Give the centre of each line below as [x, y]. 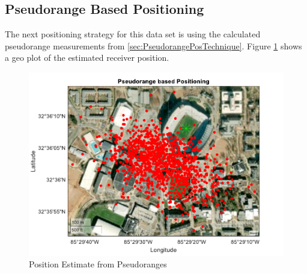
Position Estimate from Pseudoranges [98, 264]
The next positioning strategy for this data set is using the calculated [133, 34]
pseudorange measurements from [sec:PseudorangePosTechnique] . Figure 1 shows [153, 45]
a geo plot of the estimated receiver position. [87, 58]
